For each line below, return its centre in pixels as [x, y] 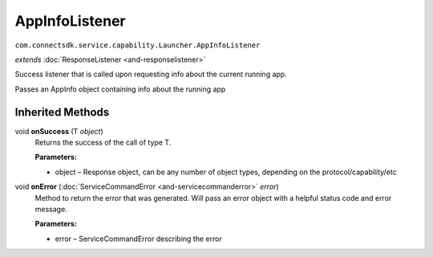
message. [51, 209]
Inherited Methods [62, 112]
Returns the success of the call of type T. [103, 143]
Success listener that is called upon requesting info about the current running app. [151, 74]
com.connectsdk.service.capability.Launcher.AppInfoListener [138, 45]
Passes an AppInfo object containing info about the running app [120, 89]
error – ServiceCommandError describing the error [138, 239]
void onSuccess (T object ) [59, 131]
